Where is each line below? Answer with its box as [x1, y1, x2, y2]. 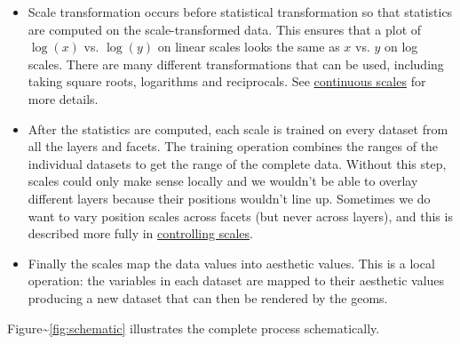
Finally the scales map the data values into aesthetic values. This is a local [28, 253, 435, 272]
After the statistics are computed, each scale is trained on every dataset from [28, 119, 448, 138]
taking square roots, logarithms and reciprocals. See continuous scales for [28, 72, 426, 91]
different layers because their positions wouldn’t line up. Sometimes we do [28, 188, 431, 207]
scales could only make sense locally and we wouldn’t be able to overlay [28, 172, 418, 190]
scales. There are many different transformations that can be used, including [28, 54, 444, 73]
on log [385, 37, 418, 56]
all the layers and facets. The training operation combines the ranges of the [28, 137, 439, 156]
